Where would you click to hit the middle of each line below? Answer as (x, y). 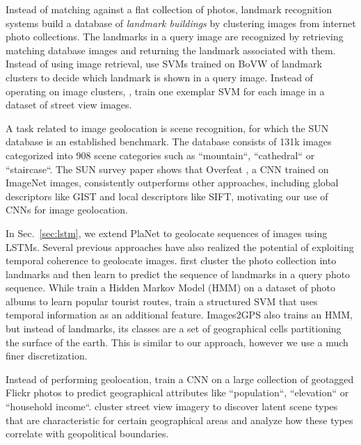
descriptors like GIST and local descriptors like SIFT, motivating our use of (167, 196)
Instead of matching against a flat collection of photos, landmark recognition (169, 9)
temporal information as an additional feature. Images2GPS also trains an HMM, (179, 315)
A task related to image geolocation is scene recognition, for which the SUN (167, 128)
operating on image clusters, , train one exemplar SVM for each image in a (165, 91)
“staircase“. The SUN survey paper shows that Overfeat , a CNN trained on (167, 169)
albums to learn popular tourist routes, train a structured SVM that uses (162, 301)
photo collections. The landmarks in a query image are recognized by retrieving (175, 37)
